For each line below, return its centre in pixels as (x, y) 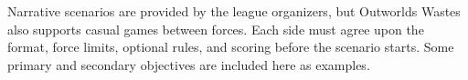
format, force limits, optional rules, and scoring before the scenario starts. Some (231, 47)
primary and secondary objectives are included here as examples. (189, 64)
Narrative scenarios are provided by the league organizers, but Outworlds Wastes (234, 11)
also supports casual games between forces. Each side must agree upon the (216, 29)
